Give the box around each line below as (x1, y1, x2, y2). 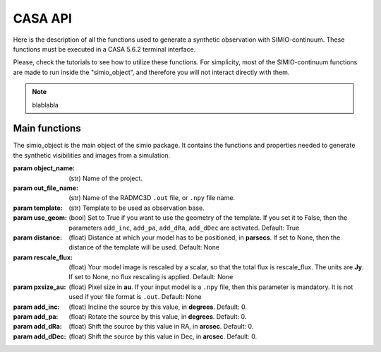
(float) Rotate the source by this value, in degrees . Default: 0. (68, 312, 247, 321)
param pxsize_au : (13, 283, 66, 291)
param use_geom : (13, 213, 67, 222)
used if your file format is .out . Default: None (68, 293, 202, 301)
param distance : (13, 233, 63, 242)
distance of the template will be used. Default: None (68, 243, 220, 252)
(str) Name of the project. (68, 174, 143, 182)
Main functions (13, 122, 81, 134)
